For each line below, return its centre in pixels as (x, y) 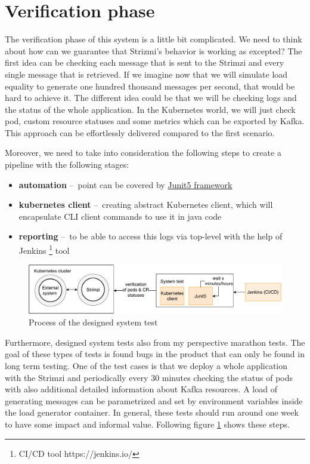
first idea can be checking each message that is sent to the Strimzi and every (145, 62)
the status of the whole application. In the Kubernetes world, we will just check (150, 109)
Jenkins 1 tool (44, 249)
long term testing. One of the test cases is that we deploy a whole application (146, 366)
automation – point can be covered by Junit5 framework (125, 184)
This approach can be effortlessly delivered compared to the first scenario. (140, 132)
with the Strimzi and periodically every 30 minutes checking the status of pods (149, 377)
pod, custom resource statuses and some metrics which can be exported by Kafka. (155, 121)
